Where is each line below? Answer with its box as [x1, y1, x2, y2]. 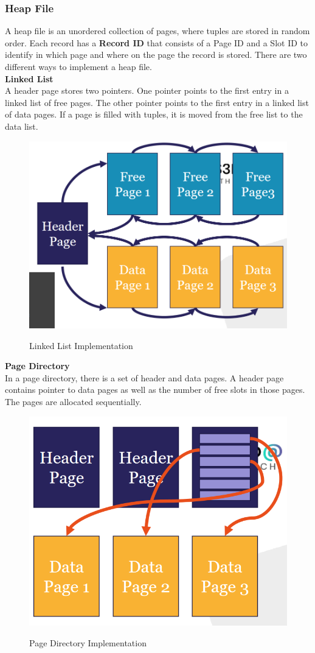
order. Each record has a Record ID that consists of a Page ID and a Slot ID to [5, 36, 308, 49]
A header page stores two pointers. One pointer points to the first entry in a [5, 84, 289, 97]
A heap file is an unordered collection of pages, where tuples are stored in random [5, 24, 310, 37]
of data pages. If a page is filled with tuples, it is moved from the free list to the [5, 108, 303, 121]
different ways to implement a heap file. [5, 60, 152, 72]
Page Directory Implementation [29, 636, 147, 649]
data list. [5, 119, 38, 132]
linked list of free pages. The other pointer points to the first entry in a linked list [5, 96, 309, 108]
